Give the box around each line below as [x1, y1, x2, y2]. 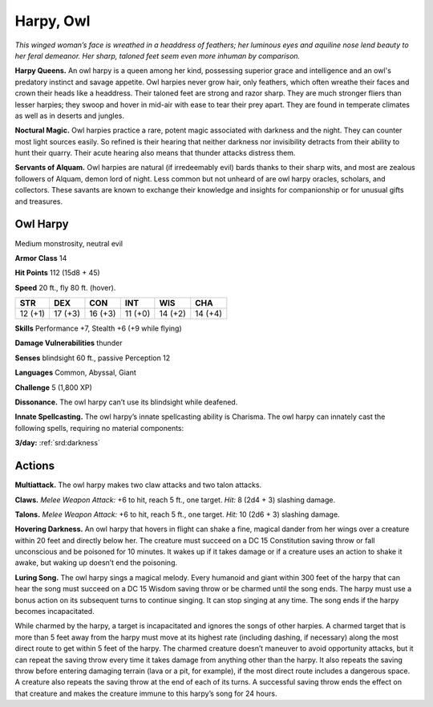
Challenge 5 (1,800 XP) [14, 382, 92, 392]
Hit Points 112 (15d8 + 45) [14, 268, 100, 278]
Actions [14, 459, 55, 473]
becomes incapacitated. [14, 607, 95, 616]
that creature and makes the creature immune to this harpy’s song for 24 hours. [14, 689, 277, 698]
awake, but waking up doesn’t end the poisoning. [14, 558, 178, 567]
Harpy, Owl [14, 12, 91, 30]
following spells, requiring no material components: [14, 423, 184, 433]
